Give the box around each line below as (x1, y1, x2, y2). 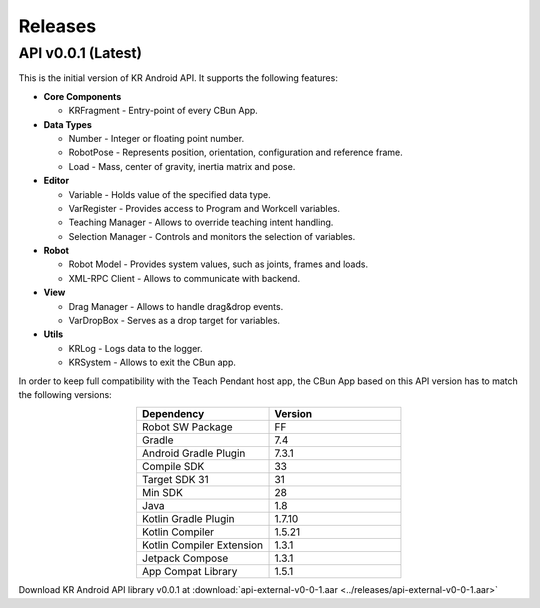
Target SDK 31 (141, 473, 209, 487)
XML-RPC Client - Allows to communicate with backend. (68, 272, 300, 284)
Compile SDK (141, 460, 205, 474)
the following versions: (18, 388, 112, 400)
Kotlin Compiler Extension (141, 538, 264, 552)
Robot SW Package (141, 420, 234, 434)
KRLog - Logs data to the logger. (68, 342, 204, 354)
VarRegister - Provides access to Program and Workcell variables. (68, 202, 340, 214)
